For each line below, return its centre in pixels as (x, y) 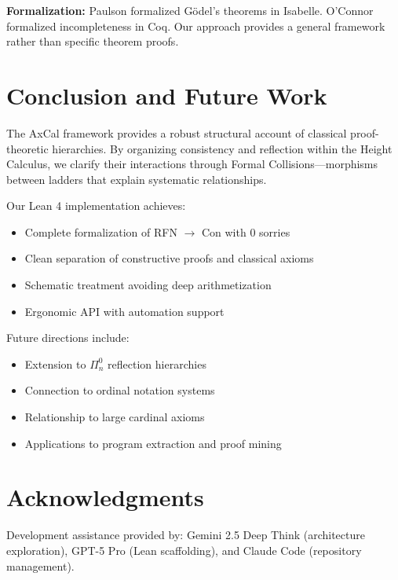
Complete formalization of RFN (101, 231)
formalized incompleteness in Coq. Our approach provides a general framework (196, 26)
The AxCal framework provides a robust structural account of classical (177, 132)
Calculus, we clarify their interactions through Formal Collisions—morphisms (192, 164)
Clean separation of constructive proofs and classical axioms (169, 258)
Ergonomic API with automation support (124, 311)
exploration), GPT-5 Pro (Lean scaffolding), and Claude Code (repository (184, 550)
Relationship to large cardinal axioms (115, 417)
